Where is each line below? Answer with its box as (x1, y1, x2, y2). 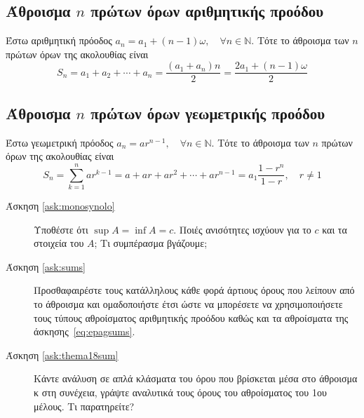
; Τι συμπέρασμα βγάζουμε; (94, 236, 208, 250)
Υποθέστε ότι (34, 222, 88, 236)
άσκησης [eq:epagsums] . (34, 324, 135, 339)
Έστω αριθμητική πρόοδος (6, 33, 112, 48)
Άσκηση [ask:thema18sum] (6, 347, 119, 362)
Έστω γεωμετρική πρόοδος (6, 135, 114, 149)
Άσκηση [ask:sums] (6, 259, 86, 274)
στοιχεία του (34, 236, 84, 250)
